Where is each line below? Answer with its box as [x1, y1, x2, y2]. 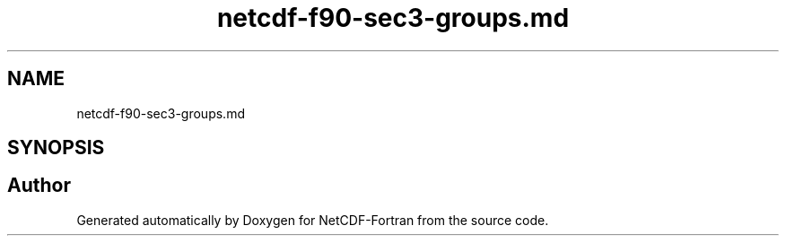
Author [7, 174, 71, 197]
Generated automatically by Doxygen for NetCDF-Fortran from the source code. [76, 212, 549, 228]
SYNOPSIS [7, 136, 105, 160]
